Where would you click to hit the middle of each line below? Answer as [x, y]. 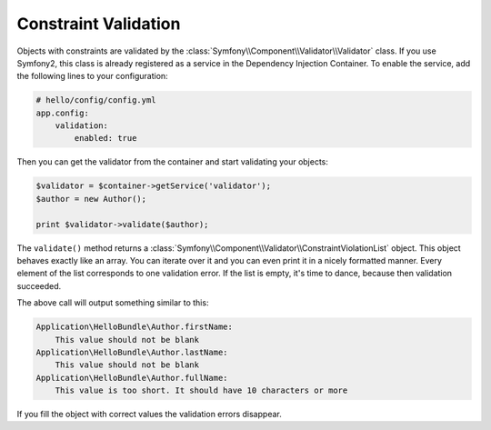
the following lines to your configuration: [92, 76]
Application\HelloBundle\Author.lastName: [132, 352]
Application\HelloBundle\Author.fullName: [132, 378]
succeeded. [39, 285]
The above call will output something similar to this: [113, 303]
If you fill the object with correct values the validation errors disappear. [149, 415]
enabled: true [105, 138]
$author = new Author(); [91, 199]
